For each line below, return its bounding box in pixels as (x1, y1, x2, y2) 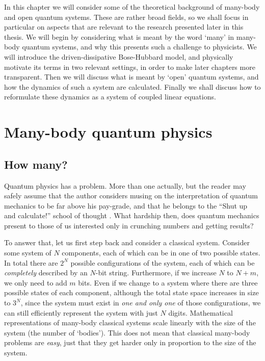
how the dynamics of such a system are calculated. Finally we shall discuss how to (4, 81, 261, 92)
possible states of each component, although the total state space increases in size (4, 287, 259, 298)
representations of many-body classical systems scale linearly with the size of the (4, 317, 256, 328)
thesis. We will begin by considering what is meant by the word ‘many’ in (4, 31, 234, 42)
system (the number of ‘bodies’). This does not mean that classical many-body (4, 327, 250, 338)
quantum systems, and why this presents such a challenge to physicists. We (22, 41, 257, 52)
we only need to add (4, 277, 67, 288)
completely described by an (4, 267, 88, 278)
